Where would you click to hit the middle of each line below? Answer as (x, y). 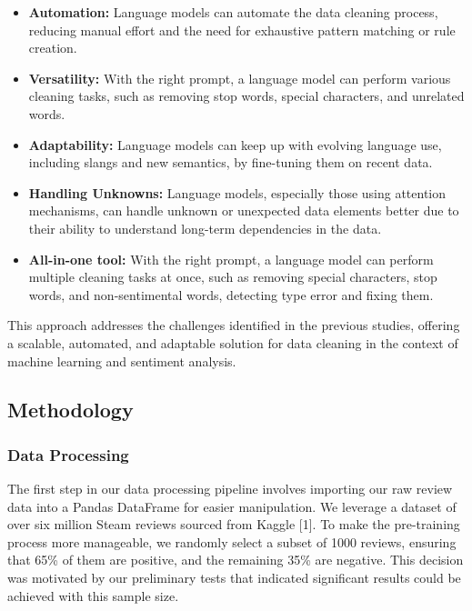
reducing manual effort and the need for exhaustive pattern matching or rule (242, 30)
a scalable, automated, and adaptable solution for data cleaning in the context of (233, 342)
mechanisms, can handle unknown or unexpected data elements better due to (244, 210)
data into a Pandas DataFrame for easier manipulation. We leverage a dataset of (232, 506)
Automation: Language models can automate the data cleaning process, (233, 12)
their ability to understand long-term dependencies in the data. (205, 228)
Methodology (70, 410)
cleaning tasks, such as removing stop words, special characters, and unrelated (246, 96)
